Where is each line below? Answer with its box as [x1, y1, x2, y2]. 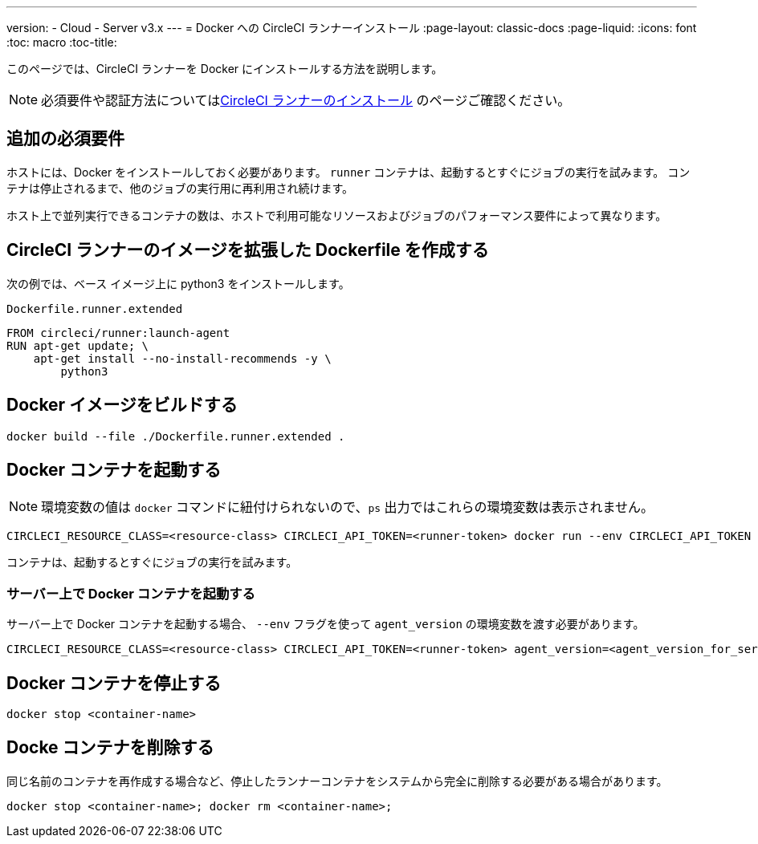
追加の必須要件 [6, 128, 124, 149]
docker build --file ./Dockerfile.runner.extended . [6, 429, 345, 443]
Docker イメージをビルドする [6, 395, 238, 416]
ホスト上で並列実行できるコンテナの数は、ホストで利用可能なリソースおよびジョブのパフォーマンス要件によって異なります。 [6, 208, 667, 222]
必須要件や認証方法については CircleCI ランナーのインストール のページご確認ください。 [41, 92, 571, 108]
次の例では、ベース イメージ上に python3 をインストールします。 [6, 276, 350, 290]
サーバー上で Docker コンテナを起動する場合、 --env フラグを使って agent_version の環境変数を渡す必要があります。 [6, 617, 645, 631]
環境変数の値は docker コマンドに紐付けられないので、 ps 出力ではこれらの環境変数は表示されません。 [41, 499, 654, 516]
